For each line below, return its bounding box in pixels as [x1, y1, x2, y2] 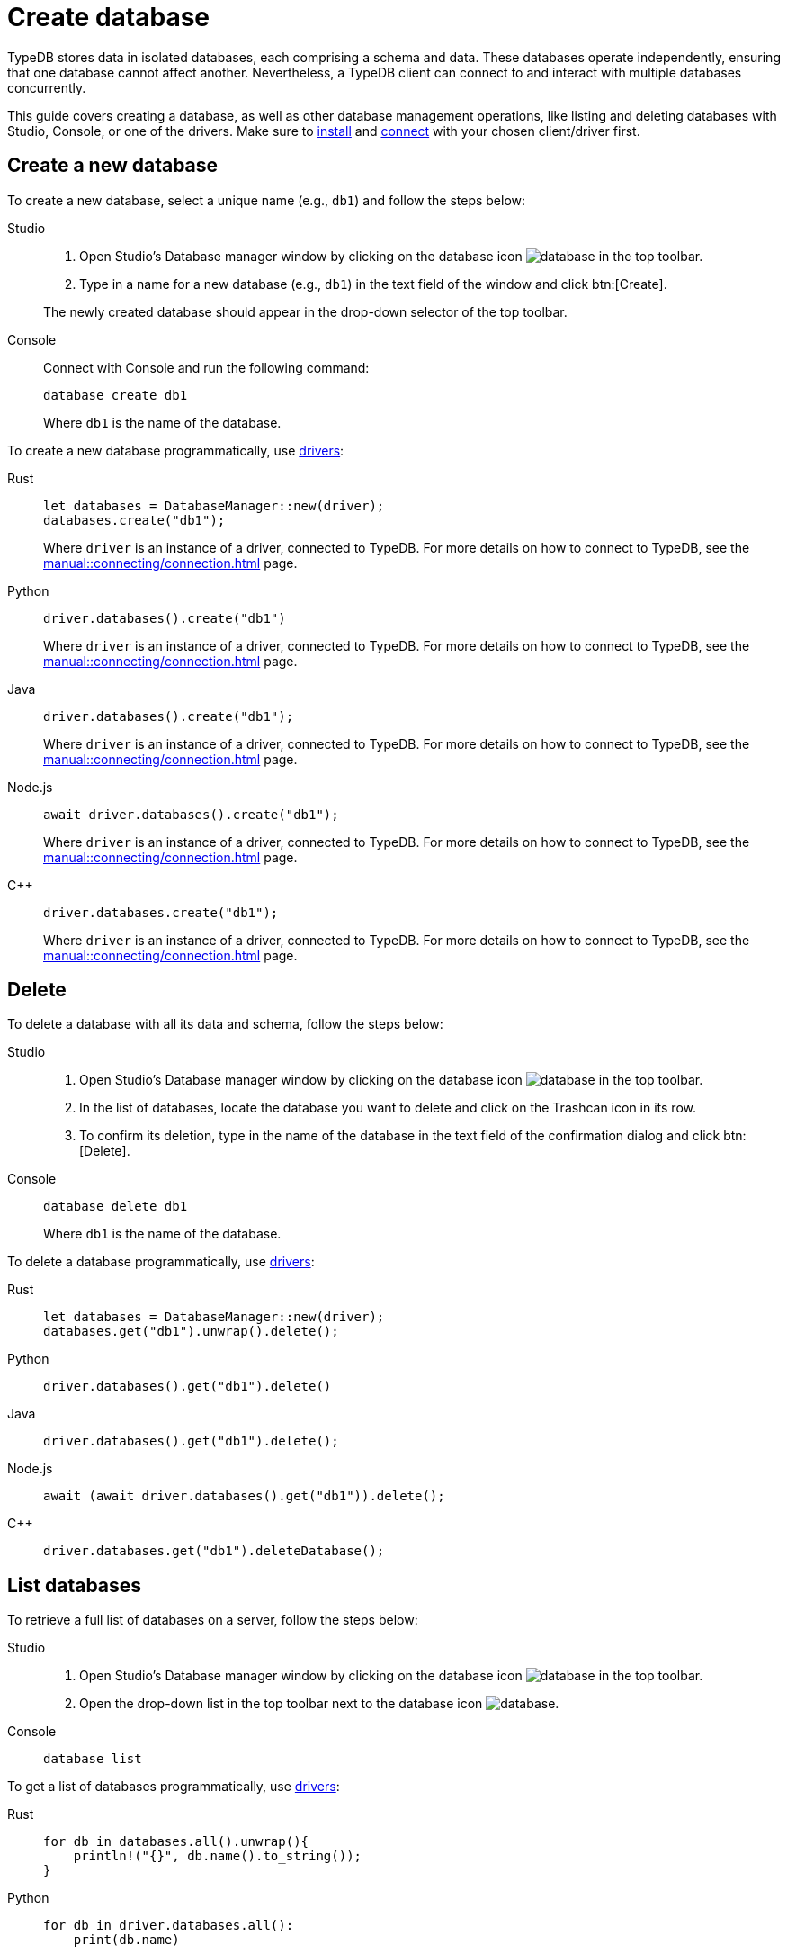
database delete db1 [43, 1199, 188, 1214]
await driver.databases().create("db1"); [43, 806, 339, 822]
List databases [7, 1573, 142, 1597]
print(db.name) [73, 1932, 180, 1948]
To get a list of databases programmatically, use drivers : [7, 1778, 340, 1795]
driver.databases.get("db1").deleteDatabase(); [43, 1544, 385, 1559]
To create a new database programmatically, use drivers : [7, 442, 344, 458]
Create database [7, 2, 210, 32]
